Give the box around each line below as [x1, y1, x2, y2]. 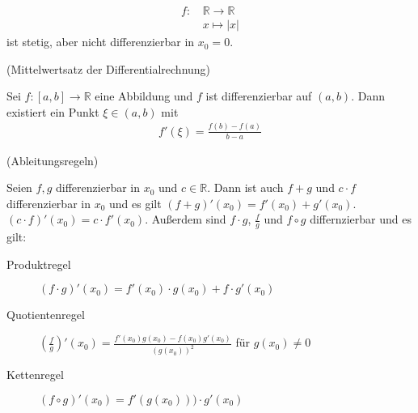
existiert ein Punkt [6, 103, 99, 120]
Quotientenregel [6, 306, 85, 323]
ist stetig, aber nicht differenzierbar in [6, 33, 195, 50]
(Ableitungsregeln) [6, 151, 99, 168]
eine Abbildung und [95, 87, 193, 104]
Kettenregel [6, 366, 64, 383]
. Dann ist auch [207, 179, 284, 196]
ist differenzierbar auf [205, 87, 312, 104]
